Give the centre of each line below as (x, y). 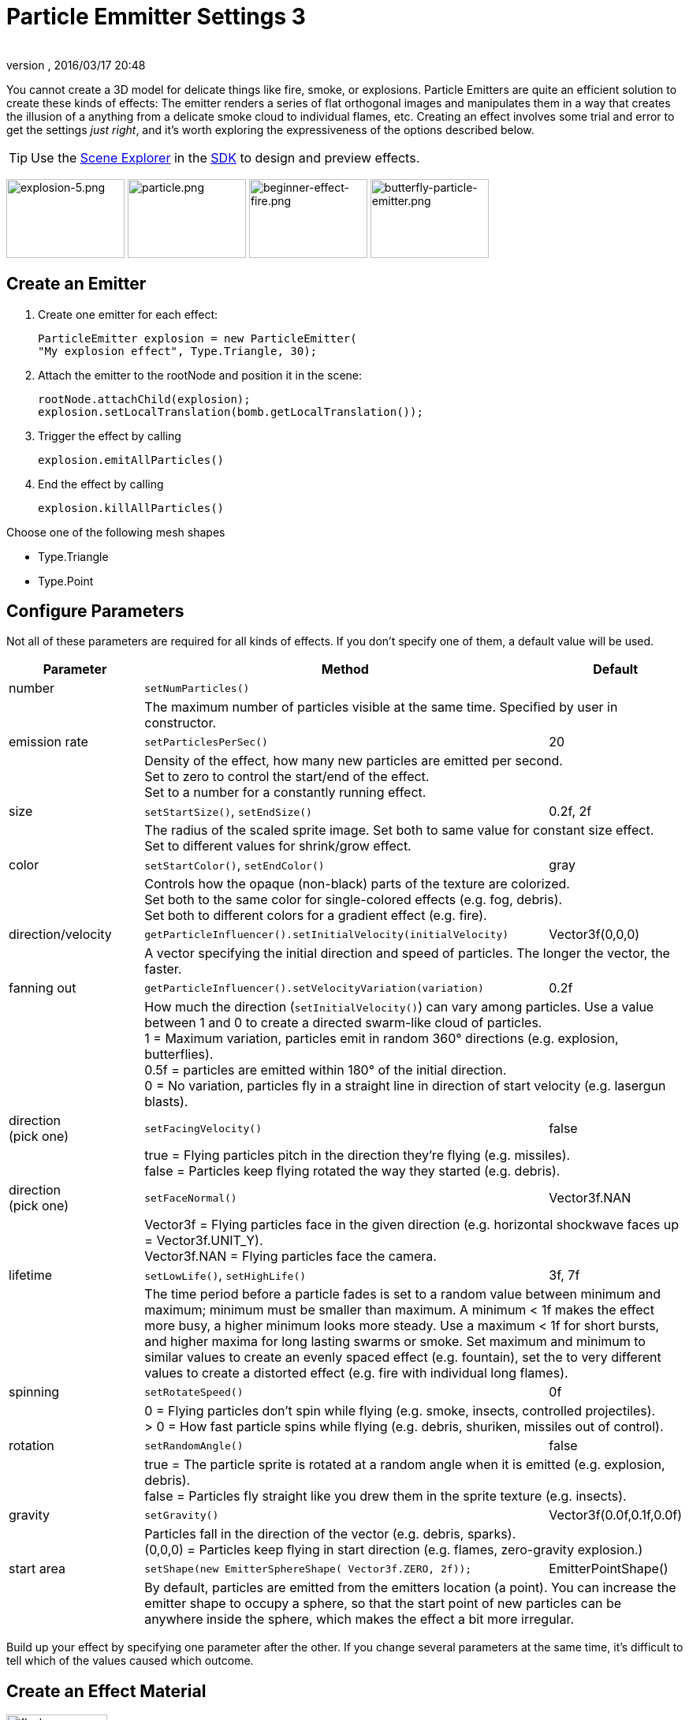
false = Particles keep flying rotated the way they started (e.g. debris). (352, 1171)
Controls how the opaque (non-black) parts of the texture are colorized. (357, 884)
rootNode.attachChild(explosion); (144, 399)
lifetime (30, 1275)
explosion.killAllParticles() (131, 508)
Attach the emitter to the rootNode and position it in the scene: (200, 375)
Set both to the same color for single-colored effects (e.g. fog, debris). (354, 900)
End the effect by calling (101, 484)
